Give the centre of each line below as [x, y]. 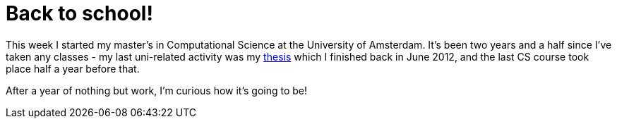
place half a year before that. [73, 68]
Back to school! [79, 13]
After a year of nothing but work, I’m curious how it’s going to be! [157, 90]
